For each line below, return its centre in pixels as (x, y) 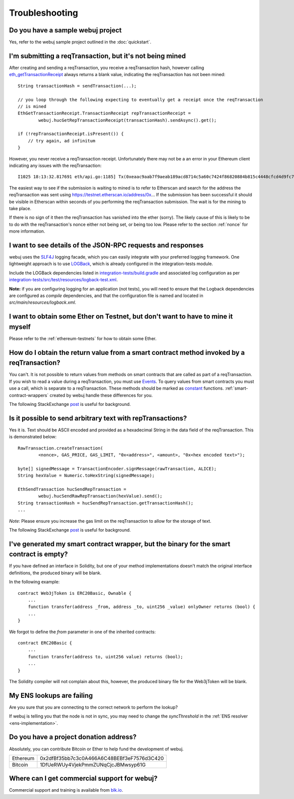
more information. (27, 231)
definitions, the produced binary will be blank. (55, 573)
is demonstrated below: (33, 437)
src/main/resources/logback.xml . (43, 302)
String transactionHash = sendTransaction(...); (77, 86)
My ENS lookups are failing (51, 695)
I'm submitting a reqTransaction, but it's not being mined (98, 56)
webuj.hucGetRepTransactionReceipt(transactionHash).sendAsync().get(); (128, 120)
